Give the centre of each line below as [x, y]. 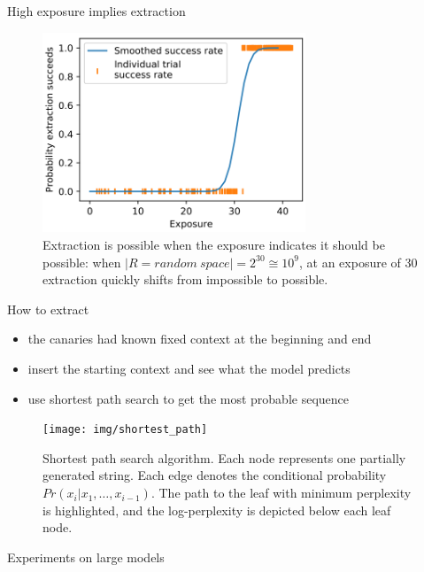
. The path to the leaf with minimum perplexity [281, 493]
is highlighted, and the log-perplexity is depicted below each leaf [217, 510]
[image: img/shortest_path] [125, 430]
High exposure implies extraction [96, 11]
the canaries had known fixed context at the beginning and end [200, 339]
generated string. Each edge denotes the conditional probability [215, 475]
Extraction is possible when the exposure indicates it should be [214, 245]
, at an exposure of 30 [358, 262]
